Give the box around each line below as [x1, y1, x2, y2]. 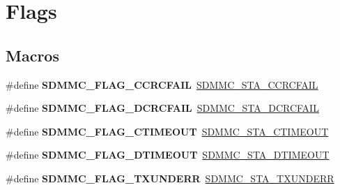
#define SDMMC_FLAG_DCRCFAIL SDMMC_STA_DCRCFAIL [6, 101, 319, 115]
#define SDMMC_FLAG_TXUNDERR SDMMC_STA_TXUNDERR [6, 170, 334, 185]
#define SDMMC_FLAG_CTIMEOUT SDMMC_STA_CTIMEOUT [6, 124, 329, 138]
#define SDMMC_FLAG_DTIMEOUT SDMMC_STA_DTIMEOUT [6, 147, 330, 162]
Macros [6, 44, 59, 66]
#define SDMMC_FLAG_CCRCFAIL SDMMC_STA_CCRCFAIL [6, 77, 318, 92]
